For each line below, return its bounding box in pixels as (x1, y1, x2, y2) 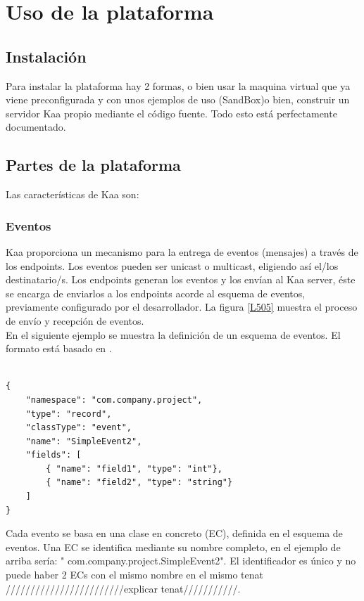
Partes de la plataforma (6, 154, 181, 176)
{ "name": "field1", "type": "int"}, (46, 463, 222, 474)
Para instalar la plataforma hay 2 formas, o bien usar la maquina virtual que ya (6, 78, 351, 93)
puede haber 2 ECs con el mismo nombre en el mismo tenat (6, 567, 264, 582)
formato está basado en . (6, 341, 112, 356)
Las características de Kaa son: (6, 187, 139, 202)
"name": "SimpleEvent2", (25, 436, 142, 446)
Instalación (6, 45, 87, 67)
